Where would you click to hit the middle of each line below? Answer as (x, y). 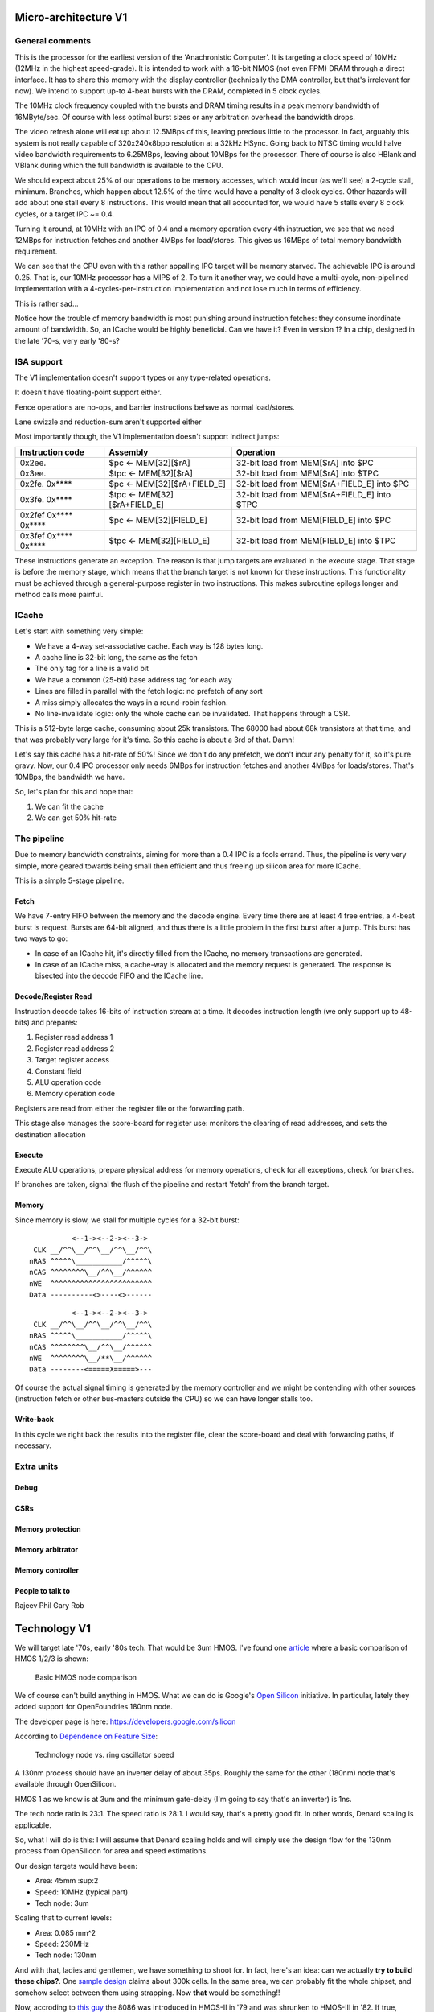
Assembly (129, 452)
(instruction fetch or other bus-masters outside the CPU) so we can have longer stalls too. (164, 1399)
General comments (53, 41)
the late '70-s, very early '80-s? (67, 340)
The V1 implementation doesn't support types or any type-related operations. (143, 377)
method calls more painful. (59, 595)
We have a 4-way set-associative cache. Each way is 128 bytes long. (149, 646)
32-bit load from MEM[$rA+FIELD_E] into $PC (323, 484)
